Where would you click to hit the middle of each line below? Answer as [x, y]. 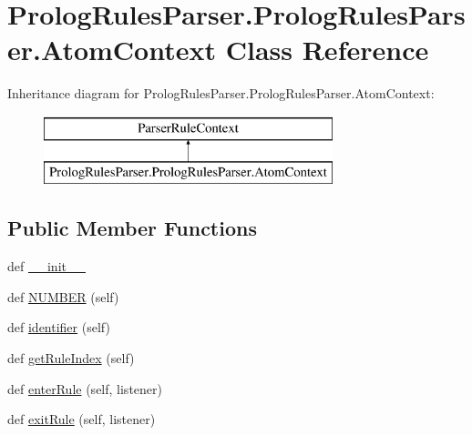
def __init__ [46, 266]
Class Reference [327, 50]
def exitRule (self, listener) [82, 419]
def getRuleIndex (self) [71, 358]
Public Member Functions [132, 228]
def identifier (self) [59, 327]
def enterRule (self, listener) [85, 388]
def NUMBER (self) [63, 296]
